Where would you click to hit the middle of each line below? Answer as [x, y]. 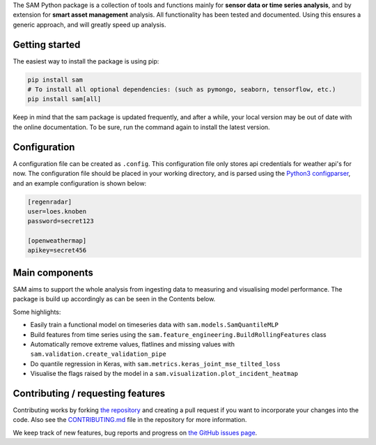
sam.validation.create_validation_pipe [98, 354]
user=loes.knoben [57, 211]
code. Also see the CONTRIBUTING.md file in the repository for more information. [130, 420]
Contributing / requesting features [89, 393]
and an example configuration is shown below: [80, 183]
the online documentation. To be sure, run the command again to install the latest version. [142, 127]
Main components [53, 272]
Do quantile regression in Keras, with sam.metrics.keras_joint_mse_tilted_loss [156, 363]
